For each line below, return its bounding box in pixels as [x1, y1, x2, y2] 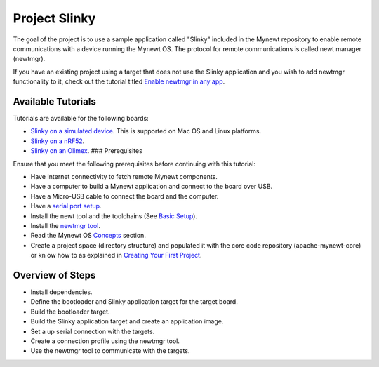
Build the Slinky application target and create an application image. [30, 317, 224, 326]
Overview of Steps [13, 269, 96, 281]
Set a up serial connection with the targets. [30, 327, 155, 335]
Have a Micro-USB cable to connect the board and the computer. [30, 192, 219, 200]
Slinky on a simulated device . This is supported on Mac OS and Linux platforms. [30, 127, 262, 135]
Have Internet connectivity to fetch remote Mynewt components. [30, 172, 218, 180]
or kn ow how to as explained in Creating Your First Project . [30, 251, 202, 260]
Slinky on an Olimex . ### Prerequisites [30, 147, 143, 155]
